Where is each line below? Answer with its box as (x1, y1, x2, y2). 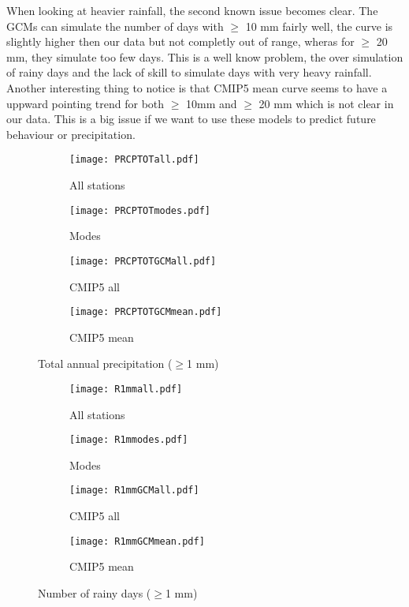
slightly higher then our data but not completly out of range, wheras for (6, 33, 355, 50)
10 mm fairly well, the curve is (245, 17, 393, 34)
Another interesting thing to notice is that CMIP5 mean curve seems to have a (6, 79, 388, 96)
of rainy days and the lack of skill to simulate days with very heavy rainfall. (6, 64, 372, 81)
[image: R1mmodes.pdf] (69, 434, 188, 446)
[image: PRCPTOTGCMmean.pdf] (69, 306, 222, 318)
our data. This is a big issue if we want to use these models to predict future (6, 111, 376, 127)
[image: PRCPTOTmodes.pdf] (69, 204, 210, 216)
